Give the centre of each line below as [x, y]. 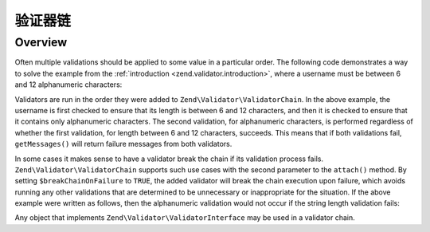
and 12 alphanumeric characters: [68, 85]
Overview [41, 42]
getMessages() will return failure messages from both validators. [123, 144]
